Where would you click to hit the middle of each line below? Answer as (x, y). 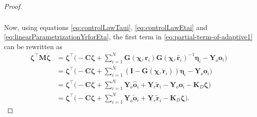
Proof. (13, 6)
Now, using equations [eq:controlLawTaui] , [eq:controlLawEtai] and (106, 27)
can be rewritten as (33, 46)
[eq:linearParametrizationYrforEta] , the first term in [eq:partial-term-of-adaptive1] (128, 37)
